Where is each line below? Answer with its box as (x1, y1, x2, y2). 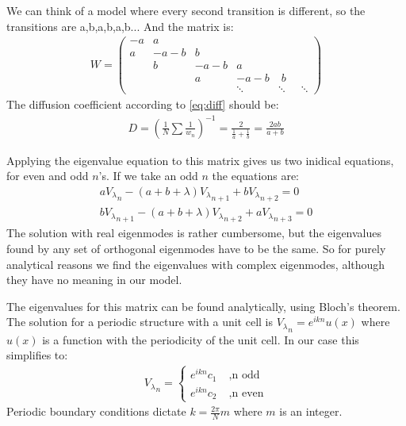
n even (232, 387, 264, 399)
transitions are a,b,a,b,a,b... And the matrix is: (6, 17, 234, 34)
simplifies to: (6, 347, 68, 363)
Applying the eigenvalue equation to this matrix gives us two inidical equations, (6, 152, 394, 168)
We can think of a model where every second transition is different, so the (6, 2, 366, 18)
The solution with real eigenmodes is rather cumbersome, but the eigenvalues (6, 225, 382, 241)
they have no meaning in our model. (6, 271, 182, 288)
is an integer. (279, 403, 343, 420)
